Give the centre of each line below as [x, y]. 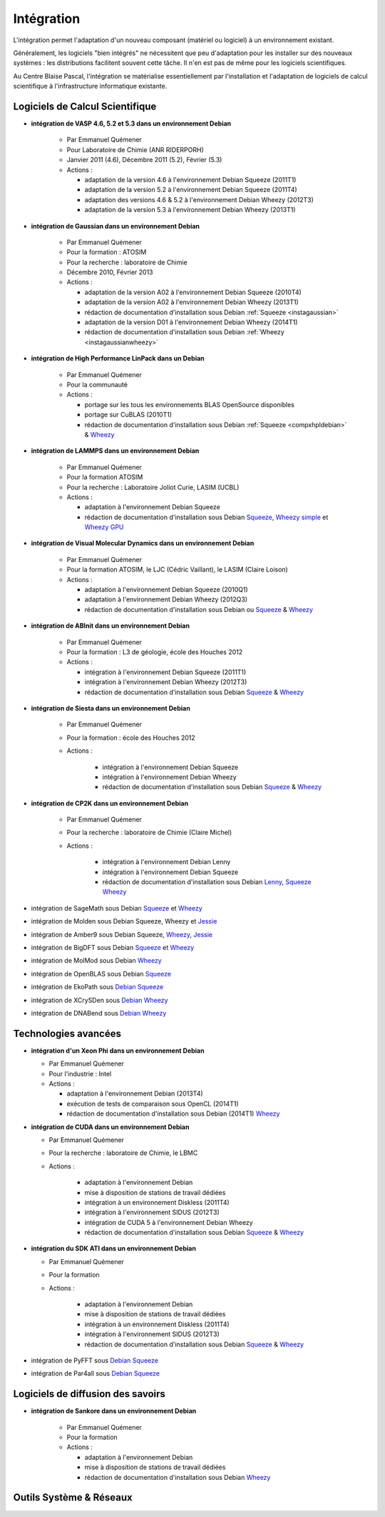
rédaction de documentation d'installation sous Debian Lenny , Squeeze [207, 882]
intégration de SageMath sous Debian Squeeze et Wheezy [117, 908]
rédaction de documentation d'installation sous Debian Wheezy [178, 1477]
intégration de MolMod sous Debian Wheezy [96, 961]
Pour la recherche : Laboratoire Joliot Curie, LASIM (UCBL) [153, 487]
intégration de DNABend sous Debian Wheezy [99, 1013]
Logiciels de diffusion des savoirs [89, 1394]
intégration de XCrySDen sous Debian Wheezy [99, 1000]
